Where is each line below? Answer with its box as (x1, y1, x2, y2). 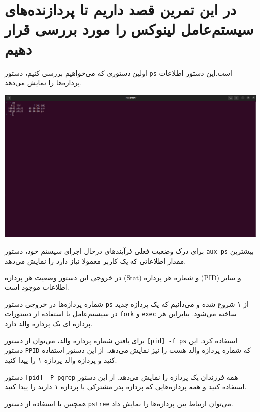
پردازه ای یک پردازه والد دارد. (5, 318, 93, 329)
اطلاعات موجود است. (5, 282, 69, 292)
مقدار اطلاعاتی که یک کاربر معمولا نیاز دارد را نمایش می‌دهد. (5, 255, 186, 266)
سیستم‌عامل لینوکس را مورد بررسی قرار (5, 19, 254, 39)
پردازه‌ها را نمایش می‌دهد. (5, 77, 82, 88)
